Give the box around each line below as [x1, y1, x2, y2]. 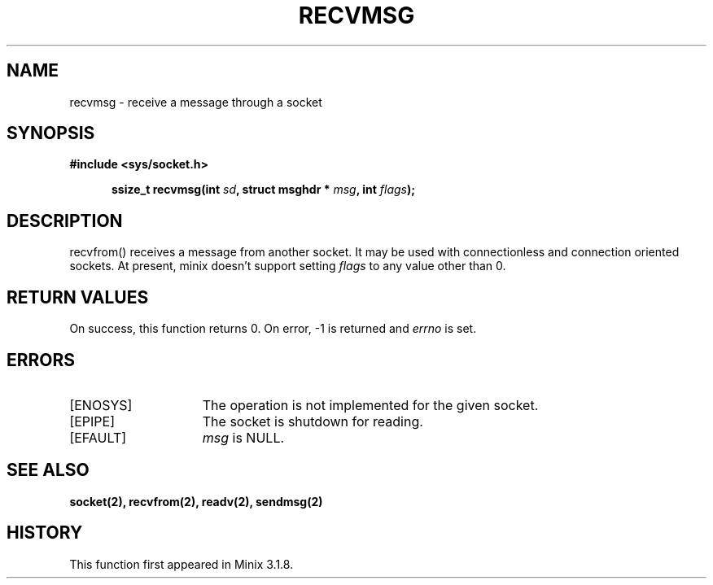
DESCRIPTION [7, 210, 123, 231]
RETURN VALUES [7, 286, 149, 308]
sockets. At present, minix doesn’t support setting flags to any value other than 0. [69, 259, 506, 273]
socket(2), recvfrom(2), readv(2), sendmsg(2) [69, 494, 323, 509]
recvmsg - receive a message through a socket [69, 94, 322, 109]
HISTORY [7, 522, 83, 544]
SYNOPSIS [7, 123, 95, 144]
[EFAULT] [69, 429, 127, 446]
